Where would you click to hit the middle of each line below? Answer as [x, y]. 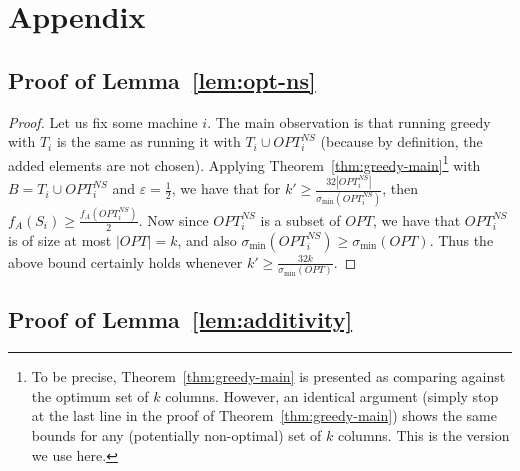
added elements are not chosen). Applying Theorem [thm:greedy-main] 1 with [244, 163]
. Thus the [461, 239]
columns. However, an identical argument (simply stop [332, 395]
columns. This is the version [424, 435]
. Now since [173, 219]
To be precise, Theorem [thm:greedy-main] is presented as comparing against [268, 376]
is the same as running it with [148, 141]
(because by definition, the [401, 141]
